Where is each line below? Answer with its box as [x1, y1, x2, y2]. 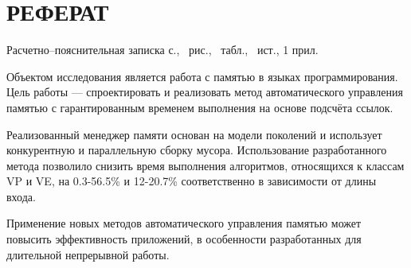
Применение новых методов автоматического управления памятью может [6, 215, 362, 231]
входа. [6, 188, 36, 204]
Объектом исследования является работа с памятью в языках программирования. [6, 68, 398, 84]
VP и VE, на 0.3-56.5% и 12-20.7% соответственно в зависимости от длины [6, 173, 377, 189]
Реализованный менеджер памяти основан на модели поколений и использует [6, 126, 382, 142]
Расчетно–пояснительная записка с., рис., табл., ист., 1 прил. [6, 41, 319, 58]
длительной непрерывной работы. [6, 246, 170, 262]
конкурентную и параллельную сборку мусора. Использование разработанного [6, 142, 387, 158]
